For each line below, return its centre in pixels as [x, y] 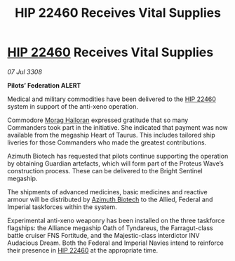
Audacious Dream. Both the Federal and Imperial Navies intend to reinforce [116, 243]
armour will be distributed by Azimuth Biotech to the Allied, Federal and [110, 199]
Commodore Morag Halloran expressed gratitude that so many [98, 120]
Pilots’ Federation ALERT [44, 85]
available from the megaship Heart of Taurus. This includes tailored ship [111, 135]
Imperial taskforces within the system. [62, 207]
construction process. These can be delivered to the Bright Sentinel [105, 170]
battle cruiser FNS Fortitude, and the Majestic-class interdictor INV [103, 235]
